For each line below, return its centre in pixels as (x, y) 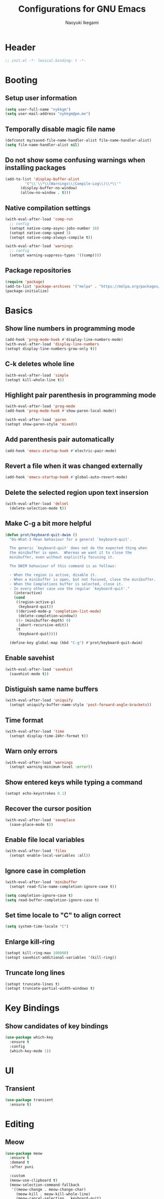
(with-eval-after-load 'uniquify (39, 700)
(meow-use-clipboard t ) (33, 1180)
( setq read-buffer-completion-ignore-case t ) (52, 900)
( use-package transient (29, 1100)
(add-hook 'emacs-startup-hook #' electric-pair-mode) (61, 451)
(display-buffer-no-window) (49, 188)
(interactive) (28, 593)
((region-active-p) (36, 602)
